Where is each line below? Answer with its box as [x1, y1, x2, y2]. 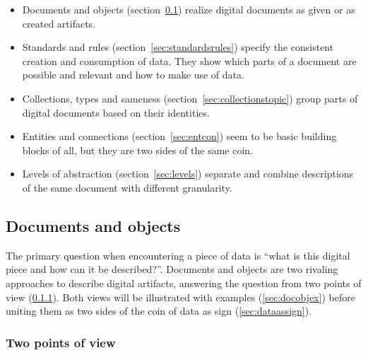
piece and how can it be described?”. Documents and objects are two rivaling [6, 262, 338, 277]
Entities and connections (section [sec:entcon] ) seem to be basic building [22, 129, 337, 144]
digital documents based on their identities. [22, 105, 210, 120]
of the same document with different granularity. [22, 180, 232, 194]
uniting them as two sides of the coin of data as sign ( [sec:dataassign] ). [6, 303, 312, 318]
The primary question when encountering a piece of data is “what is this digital [6, 248, 350, 262]
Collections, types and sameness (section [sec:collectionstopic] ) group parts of [22, 91, 358, 105]
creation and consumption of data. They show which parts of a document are [22, 53, 357, 68]
